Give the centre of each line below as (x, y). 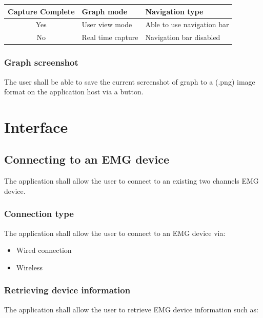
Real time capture (110, 37)
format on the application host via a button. (74, 92)
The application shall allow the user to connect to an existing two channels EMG (131, 181)
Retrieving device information (67, 290)
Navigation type (174, 11)
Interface (36, 126)
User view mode (107, 24)
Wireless (29, 267)
